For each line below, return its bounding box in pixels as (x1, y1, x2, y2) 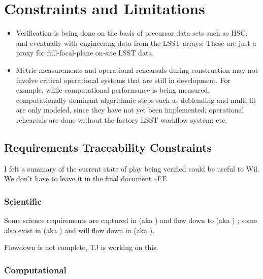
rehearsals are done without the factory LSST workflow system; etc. (16, 114, 227, 125)
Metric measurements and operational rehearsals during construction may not (16, 64, 258, 75)
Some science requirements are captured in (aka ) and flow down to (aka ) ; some (4, 215, 257, 226)
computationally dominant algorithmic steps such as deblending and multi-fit (16, 94, 256, 105)
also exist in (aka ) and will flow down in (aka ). (4, 225, 155, 235)
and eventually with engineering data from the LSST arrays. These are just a (16, 37, 256, 48)
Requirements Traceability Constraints (4, 139, 212, 155)
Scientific (4, 194, 42, 207)
